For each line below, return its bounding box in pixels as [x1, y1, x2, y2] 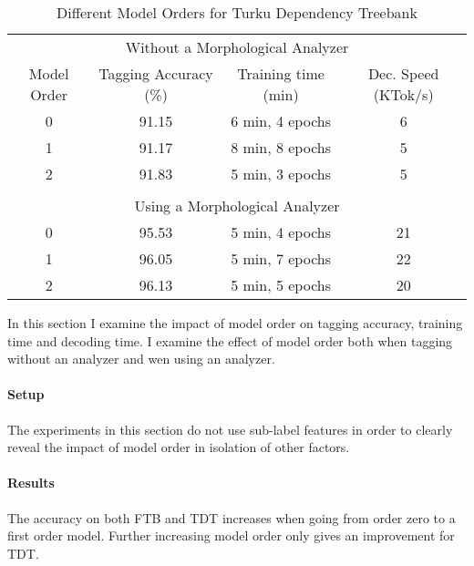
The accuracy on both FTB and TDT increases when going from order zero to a [7, 508, 456, 527]
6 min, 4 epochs [231, 110, 331, 131]
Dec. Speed [367, 63, 439, 84]
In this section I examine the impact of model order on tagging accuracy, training [7, 314, 463, 332]
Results [7, 473, 55, 492]
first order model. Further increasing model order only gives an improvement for [7, 526, 455, 545]
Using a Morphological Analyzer [134, 195, 340, 216]
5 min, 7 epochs [231, 248, 331, 269]
